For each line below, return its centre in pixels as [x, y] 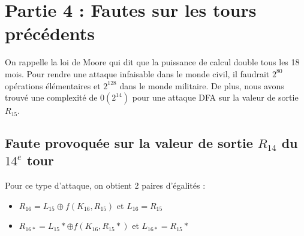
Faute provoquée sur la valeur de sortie [129, 143]
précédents [50, 33]
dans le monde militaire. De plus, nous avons [202, 85]
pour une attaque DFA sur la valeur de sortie [215, 97]
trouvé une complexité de [51, 97]
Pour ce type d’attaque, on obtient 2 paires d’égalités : [105, 185]
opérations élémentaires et [53, 85]
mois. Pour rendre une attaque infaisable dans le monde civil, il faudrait [137, 73]
